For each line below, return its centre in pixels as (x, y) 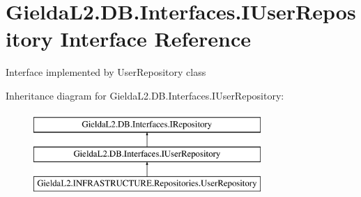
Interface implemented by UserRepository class (106, 72)
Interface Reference (156, 39)
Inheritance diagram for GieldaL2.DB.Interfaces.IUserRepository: (145, 95)
